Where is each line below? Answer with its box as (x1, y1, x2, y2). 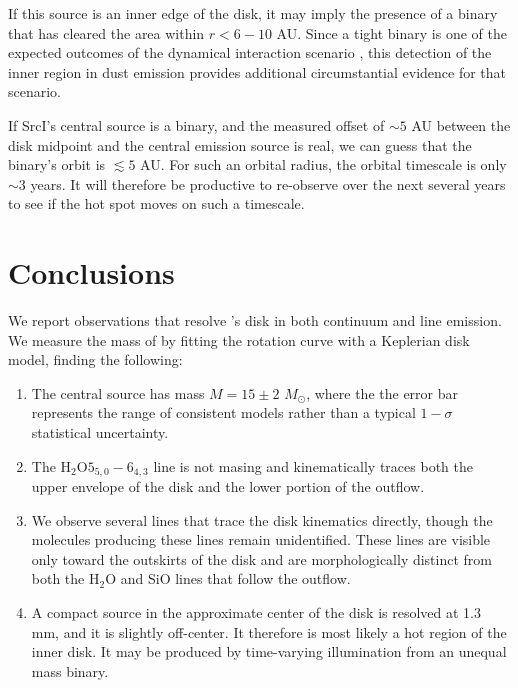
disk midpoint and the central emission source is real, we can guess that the (8, 134, 472, 155)
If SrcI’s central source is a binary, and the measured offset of (8, 114, 385, 135)
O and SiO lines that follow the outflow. (105, 568, 351, 589)
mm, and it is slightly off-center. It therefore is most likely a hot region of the (31, 621, 507, 642)
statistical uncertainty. (31, 422, 169, 443)
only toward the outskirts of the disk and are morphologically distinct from (31, 548, 493, 569)
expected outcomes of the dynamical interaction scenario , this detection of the (8, 42, 492, 63)
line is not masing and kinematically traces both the (153, 455, 473, 476)
